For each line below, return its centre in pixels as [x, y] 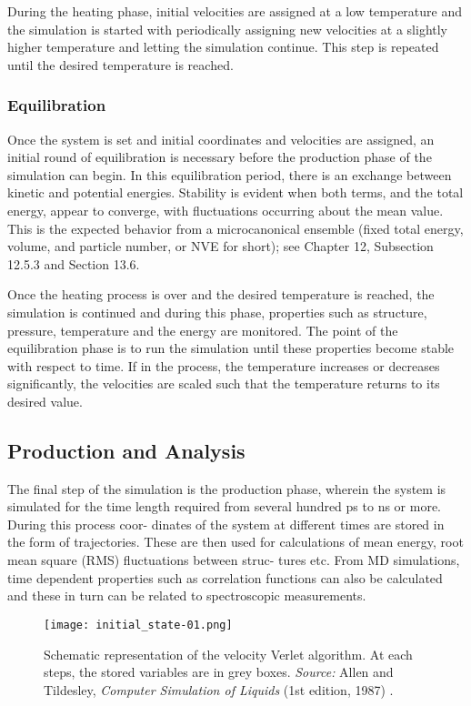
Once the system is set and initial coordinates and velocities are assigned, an [221, 139]
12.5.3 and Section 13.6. [74, 263]
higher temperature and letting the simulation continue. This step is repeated [223, 47]
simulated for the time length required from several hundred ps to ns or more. [225, 506]
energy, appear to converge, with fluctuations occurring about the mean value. [225, 210]
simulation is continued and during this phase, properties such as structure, [217, 312]
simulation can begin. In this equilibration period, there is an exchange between [230, 174]
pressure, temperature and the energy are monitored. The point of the [203, 330]
